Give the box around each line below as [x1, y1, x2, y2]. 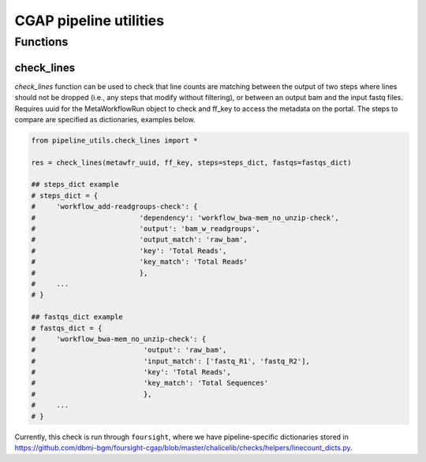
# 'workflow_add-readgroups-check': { [31, 202, 198, 211]
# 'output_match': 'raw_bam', [31, 235, 248, 244]
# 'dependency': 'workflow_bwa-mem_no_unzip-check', [31, 213, 339, 222]
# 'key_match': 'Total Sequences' [31, 378, 269, 388]
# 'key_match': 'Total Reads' [31, 257, 248, 266]
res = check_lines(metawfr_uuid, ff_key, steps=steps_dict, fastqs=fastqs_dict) [31, 158, 352, 167]
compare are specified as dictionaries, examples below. [14, 114, 196, 124]
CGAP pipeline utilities [14, 12, 165, 29]
